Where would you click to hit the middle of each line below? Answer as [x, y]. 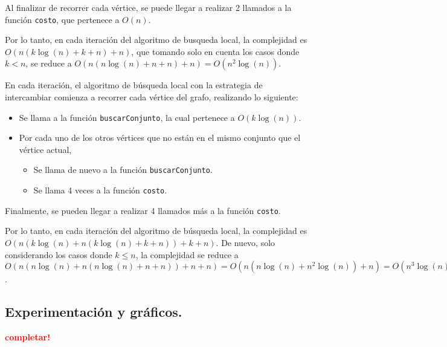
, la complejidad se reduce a [187, 254]
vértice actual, [45, 149]
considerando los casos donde [59, 254]
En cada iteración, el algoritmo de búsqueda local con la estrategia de [134, 85]
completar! [28, 337]
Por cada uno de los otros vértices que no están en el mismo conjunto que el [160, 138]
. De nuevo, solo [246, 243]
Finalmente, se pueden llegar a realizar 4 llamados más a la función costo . [143, 210]
